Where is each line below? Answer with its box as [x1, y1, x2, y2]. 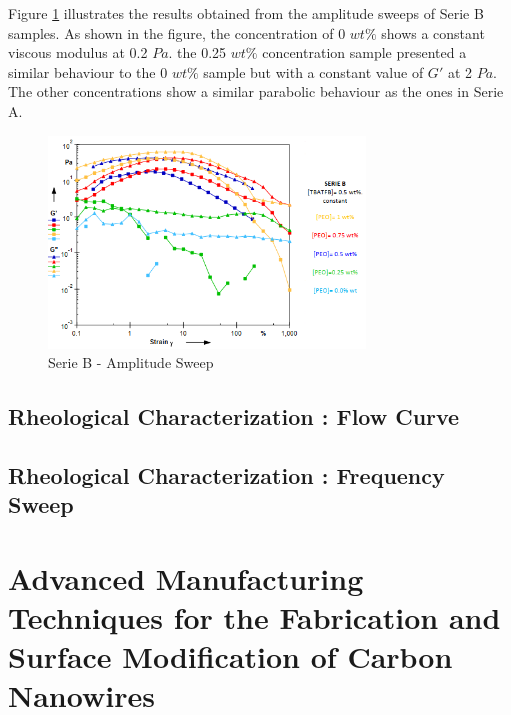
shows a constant [381, 22, 485, 43]
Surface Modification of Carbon [8, 636, 453, 677]
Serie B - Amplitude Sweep [48, 352, 214, 373]
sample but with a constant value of [203, 61, 424, 82]
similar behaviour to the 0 [8, 61, 168, 82]
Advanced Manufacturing [8, 557, 364, 598]
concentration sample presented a [262, 42, 467, 63]
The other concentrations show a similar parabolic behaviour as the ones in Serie [8, 81, 504, 102]
